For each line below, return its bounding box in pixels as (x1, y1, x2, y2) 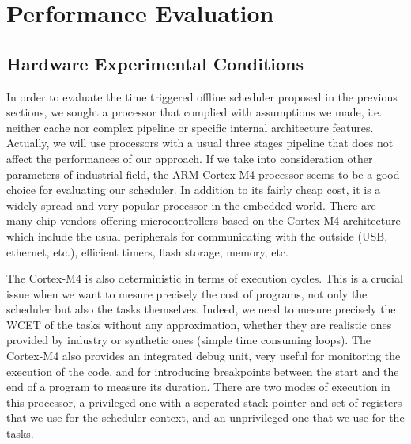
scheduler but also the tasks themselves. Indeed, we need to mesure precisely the (6, 301, 396, 317)
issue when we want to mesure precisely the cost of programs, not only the (6, 285, 368, 302)
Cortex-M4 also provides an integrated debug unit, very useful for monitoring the (6, 347, 401, 364)
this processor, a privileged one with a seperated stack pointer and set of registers (6, 393, 402, 410)
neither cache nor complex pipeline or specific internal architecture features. (6, 119, 374, 135)
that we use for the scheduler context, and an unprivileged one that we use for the (6, 409, 405, 426)
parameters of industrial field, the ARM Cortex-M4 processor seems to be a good (6, 165, 400, 182)
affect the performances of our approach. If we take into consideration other (6, 150, 373, 166)
